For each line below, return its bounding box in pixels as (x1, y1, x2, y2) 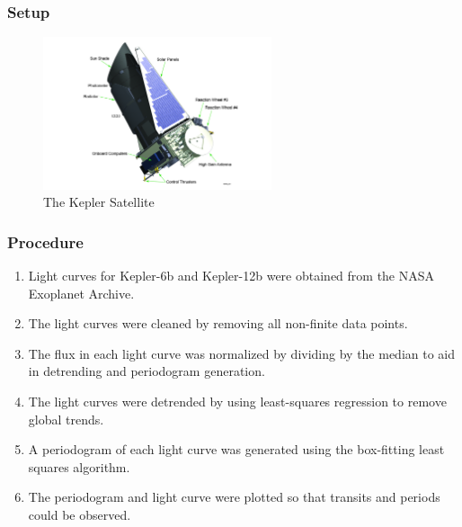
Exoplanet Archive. (28, 283, 135, 302)
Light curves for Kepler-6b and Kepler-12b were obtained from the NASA (28, 266, 435, 285)
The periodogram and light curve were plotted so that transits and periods (28, 487, 440, 506)
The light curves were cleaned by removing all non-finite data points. (28, 314, 408, 333)
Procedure (7, 230, 84, 253)
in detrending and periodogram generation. (28, 362, 265, 380)
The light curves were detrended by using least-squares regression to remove (28, 392, 447, 411)
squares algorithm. (28, 457, 130, 476)
